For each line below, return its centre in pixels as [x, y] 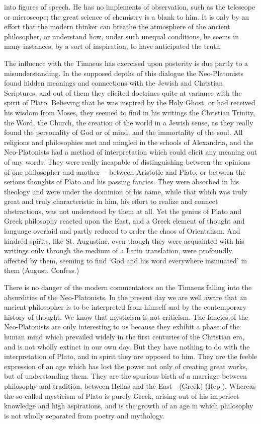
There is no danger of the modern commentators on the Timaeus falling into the [128, 287]
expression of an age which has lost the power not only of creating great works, [126, 366]
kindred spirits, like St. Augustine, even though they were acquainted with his [124, 240]
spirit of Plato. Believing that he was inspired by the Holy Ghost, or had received [130, 102]
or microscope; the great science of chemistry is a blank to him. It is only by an [126, 16]
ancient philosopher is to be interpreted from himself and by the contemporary [125, 307]
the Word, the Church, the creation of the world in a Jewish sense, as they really [129, 122]
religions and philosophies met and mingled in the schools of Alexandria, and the [129, 142]
